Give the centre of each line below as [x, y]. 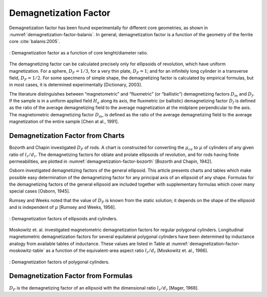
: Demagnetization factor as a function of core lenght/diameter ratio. [79, 52]
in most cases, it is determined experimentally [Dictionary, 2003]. [76, 85]
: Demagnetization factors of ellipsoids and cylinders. [64, 218]
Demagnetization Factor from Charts [67, 136]
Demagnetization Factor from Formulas [71, 276]
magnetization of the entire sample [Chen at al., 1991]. [64, 122]
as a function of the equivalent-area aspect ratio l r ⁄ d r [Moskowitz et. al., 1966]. [127, 251]
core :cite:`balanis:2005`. [35, 42]
